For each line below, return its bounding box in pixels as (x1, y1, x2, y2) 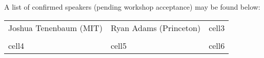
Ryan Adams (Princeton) (110, 21, 201, 34)
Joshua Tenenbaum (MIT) (8, 21, 103, 34)
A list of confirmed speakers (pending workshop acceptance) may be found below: (4, 2, 260, 12)
